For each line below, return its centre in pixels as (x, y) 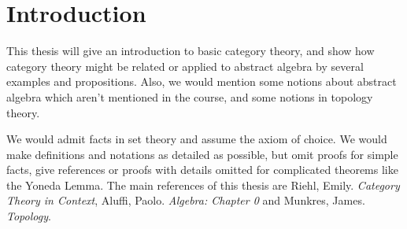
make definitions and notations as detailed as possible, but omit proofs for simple (202, 154)
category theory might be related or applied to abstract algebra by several (185, 66)
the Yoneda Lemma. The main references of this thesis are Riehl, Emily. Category (203, 185)
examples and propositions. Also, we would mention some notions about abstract (202, 81)
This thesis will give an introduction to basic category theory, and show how (191, 51)
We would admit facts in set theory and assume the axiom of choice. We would (197, 139)
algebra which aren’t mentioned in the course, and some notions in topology (190, 96)
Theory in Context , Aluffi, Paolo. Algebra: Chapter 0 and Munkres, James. (186, 200)
